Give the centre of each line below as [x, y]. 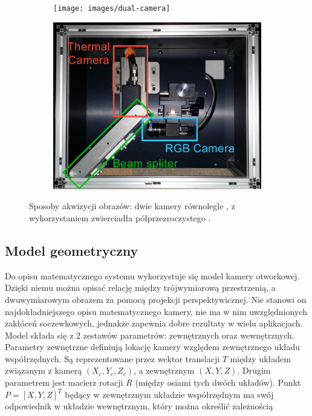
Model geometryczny [72, 250]
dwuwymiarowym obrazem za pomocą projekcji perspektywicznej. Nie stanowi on [156, 299]
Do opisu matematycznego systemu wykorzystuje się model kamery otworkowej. [152, 275]
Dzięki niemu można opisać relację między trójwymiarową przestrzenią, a [140, 288]
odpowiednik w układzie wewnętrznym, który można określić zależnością [139, 406]
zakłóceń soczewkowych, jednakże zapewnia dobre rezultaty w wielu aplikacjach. [154, 323]
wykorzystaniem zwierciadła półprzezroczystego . [120, 217]
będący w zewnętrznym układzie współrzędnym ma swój [169, 394]
